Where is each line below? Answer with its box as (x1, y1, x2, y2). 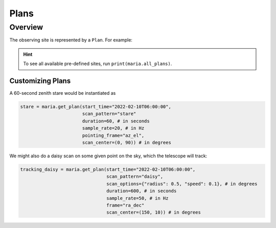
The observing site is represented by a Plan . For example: (9, 37, 133, 43)
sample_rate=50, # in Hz (106, 195, 169, 201)
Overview (9, 23, 43, 32)
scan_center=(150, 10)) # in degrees (106, 210, 201, 215)
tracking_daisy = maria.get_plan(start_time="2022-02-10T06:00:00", (20, 167, 196, 172)
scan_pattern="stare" (82, 111, 136, 117)
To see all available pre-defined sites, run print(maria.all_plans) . (23, 60, 172, 67)
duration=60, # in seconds (82, 118, 150, 124)
